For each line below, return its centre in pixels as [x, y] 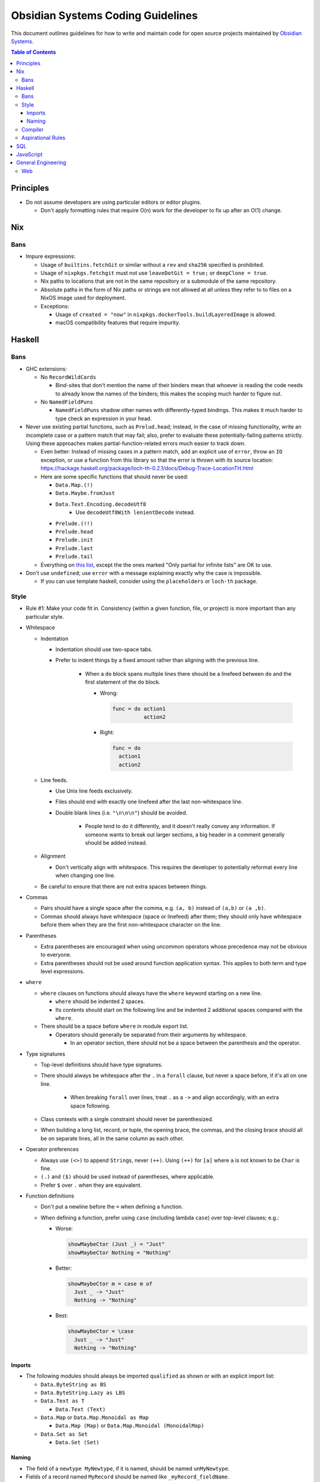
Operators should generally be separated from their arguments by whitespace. [151, 1034]
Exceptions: [55, 306]
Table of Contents [33, 52]
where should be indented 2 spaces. [100, 1001]
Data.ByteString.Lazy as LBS [83, 1392]
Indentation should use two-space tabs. [104, 649]
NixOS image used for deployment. [84, 298]
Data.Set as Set [64, 1434]
